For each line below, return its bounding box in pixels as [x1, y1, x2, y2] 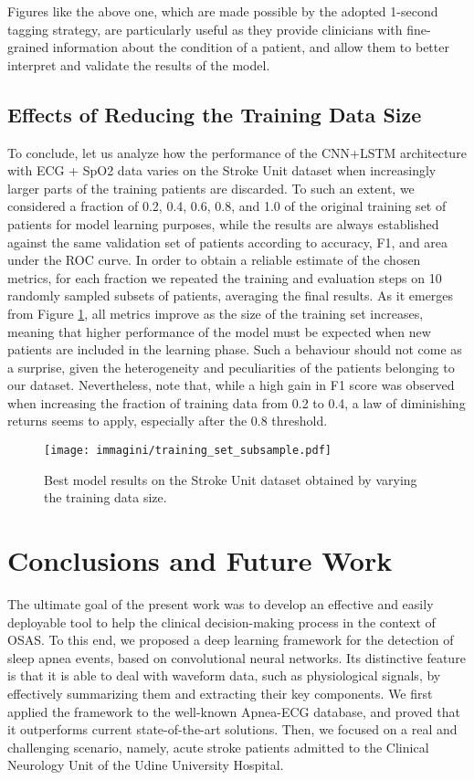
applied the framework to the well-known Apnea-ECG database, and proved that [7, 701, 460, 721]
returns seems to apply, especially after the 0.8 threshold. [7, 411, 328, 430]
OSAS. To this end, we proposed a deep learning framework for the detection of [7, 630, 454, 649]
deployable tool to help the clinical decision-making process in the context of [7, 612, 436, 631]
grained [7, 37, 49, 57]
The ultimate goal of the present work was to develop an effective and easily [7, 595, 434, 614]
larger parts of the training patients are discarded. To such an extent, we [7, 178, 415, 197]
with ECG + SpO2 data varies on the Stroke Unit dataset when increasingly [7, 161, 437, 180]
